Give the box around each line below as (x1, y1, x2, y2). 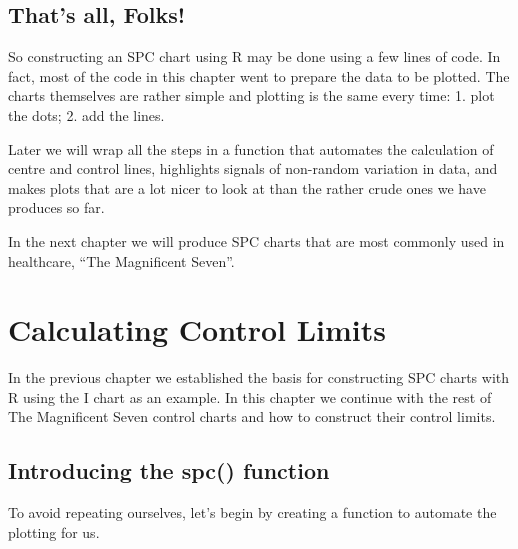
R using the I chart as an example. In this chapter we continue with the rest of (8, 386, 492, 407)
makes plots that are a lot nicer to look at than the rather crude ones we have (8, 177, 486, 198)
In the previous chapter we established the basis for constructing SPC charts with (8, 367, 510, 388)
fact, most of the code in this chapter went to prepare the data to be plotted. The (8, 65, 510, 86)
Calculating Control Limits (8, 309, 387, 350)
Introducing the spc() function (8, 455, 330, 486)
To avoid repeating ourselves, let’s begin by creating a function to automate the (8, 502, 497, 523)
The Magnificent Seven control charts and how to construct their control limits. (8, 406, 496, 427)
